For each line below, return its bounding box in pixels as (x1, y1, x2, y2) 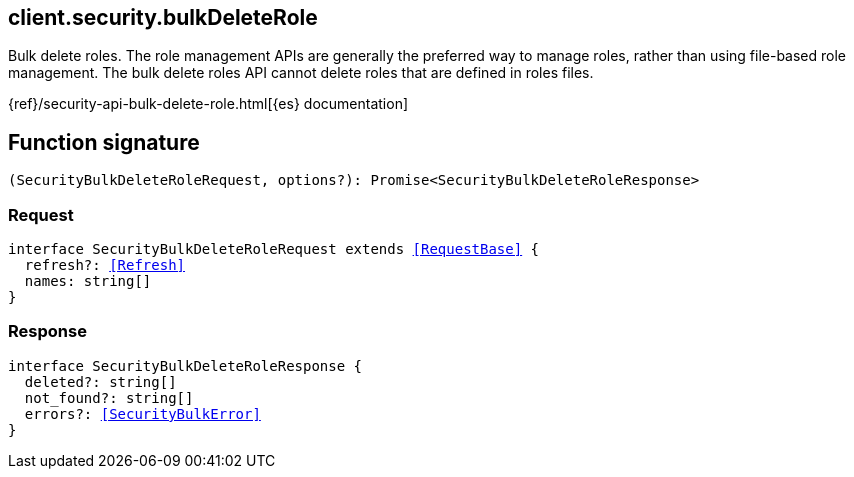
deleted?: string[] (24, 373, 177, 390)
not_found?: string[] (24, 389, 194, 406)
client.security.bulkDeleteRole (8, 5, 318, 30)
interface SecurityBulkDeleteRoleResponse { (8, 357, 363, 374)
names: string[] (24, 273, 152, 290)
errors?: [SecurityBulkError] (24, 405, 261, 422)
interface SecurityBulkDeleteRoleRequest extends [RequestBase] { (8, 241, 540, 258)
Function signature (8, 129, 200, 155)
